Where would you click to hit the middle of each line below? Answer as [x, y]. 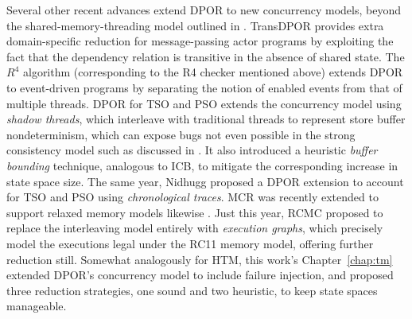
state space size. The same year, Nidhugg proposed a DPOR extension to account [205, 181]
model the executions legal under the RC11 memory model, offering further [190, 243]
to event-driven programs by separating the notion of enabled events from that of [204, 87]
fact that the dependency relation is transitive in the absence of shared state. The [206, 56]
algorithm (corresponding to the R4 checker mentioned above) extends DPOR [213, 72]
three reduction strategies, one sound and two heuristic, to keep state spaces [192, 290]
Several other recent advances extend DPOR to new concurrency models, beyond [204, 10]
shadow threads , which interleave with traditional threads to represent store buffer [206, 119]
